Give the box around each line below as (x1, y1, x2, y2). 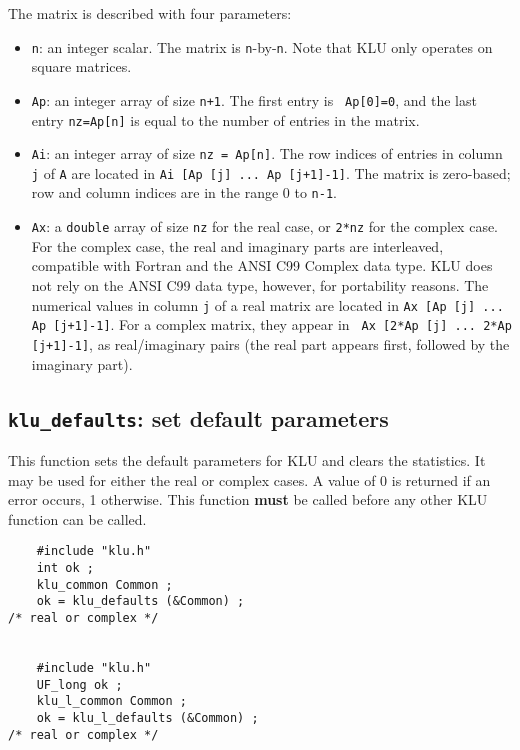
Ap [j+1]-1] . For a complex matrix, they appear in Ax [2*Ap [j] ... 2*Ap (31, 314, 512, 335)
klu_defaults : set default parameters (8, 402, 389, 433)
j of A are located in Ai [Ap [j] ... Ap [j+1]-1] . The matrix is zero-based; (31, 162, 511, 183)
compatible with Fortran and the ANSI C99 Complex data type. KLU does (31, 255, 493, 276)
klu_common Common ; (36, 577, 173, 592)
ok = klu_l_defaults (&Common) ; (36, 710, 259, 725)
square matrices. (31, 56, 132, 77)
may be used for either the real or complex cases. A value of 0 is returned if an (8, 469, 491, 490)
